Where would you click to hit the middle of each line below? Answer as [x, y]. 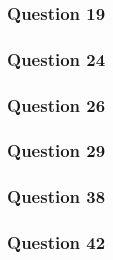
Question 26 [56, 104]
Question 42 [56, 242]
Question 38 [56, 196]
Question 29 [56, 150]
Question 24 [56, 58]
